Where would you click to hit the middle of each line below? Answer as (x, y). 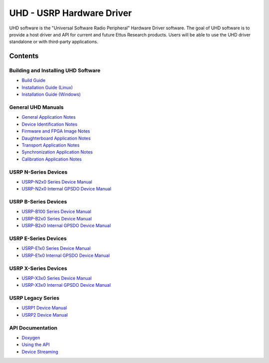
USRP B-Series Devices (38, 202)
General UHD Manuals (37, 107)
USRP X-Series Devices (38, 268)
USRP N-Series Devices (38, 172)
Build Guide (34, 80)
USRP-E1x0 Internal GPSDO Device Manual (66, 255)
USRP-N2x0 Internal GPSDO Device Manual (67, 189)
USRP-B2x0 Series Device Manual (57, 218)
